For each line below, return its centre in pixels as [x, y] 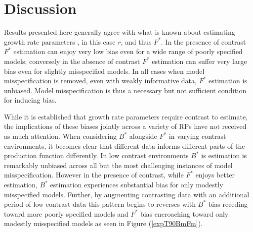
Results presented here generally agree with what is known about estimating [120, 32]
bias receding [228, 204]
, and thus [136, 41]
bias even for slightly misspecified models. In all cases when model [104, 71]
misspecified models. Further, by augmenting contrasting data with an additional [127, 194]
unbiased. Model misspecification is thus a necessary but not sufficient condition [125, 90]
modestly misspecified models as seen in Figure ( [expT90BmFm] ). [104, 223]
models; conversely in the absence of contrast [72, 61]
